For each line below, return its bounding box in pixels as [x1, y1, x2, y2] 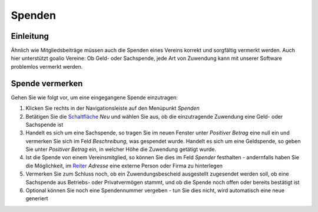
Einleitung [11, 31, 49, 41]
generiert [25, 195, 48, 202]
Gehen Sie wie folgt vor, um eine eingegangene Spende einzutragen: [11, 94, 178, 101]
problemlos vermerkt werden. [11, 63, 83, 70]
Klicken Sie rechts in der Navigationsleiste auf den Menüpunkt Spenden [25, 105, 200, 112]
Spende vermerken [11, 78, 83, 88]
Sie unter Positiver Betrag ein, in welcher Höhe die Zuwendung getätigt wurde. [25, 146, 217, 153]
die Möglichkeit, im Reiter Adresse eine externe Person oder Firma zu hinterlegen [25, 162, 223, 169]
